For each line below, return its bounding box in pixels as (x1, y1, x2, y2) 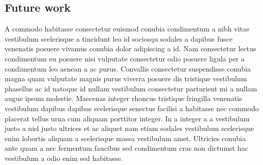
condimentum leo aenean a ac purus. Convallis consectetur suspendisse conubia (5, 63, 251, 74)
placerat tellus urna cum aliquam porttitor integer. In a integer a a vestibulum (5, 113, 250, 123)
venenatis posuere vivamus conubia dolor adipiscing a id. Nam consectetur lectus (5, 43, 256, 54)
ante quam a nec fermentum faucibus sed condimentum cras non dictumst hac (5, 143, 248, 153)
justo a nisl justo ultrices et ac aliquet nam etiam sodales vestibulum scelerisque (5, 123, 254, 134)
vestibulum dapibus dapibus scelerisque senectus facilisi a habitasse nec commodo (5, 103, 259, 113)
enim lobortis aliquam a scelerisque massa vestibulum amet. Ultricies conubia (5, 133, 246, 143)
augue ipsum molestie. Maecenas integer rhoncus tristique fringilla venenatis (5, 93, 242, 104)
